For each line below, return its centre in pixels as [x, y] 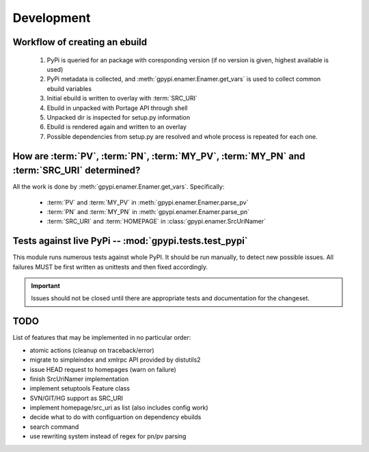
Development [52, 18]
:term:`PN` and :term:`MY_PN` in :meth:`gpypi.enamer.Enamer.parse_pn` [148, 211]
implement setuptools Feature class [80, 388]
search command [54, 427]
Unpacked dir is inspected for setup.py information [119, 117]
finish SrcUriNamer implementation [79, 379]
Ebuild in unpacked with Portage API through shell [117, 108]
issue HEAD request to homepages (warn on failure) [103, 369]
